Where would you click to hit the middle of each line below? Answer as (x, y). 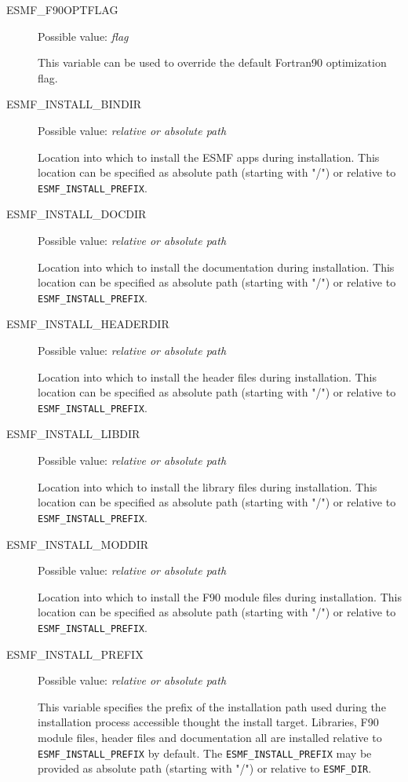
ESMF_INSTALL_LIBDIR (73, 434)
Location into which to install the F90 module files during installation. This (220, 596)
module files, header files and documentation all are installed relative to (210, 737)
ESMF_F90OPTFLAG (62, 9)
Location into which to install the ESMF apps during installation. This (209, 157)
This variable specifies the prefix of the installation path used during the (212, 706)
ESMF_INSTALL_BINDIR (74, 104)
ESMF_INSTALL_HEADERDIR (88, 324)
